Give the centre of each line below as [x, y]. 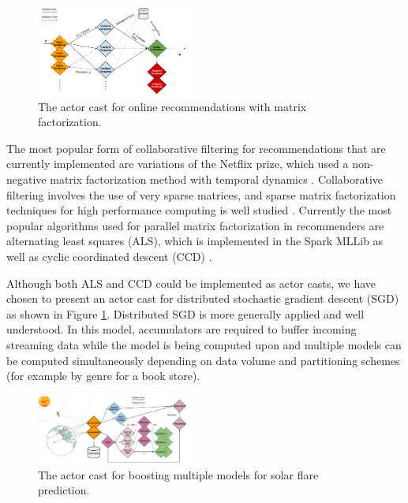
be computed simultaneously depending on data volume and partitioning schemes [203, 360]
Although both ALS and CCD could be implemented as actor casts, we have [191, 283]
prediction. [64, 490]
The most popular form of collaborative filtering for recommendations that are [196, 148]
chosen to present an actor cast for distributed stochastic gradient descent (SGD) [203, 298]
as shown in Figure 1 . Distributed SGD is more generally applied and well [185, 313]
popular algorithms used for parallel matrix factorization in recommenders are [195, 225]
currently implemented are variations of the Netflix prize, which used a [178, 164]
